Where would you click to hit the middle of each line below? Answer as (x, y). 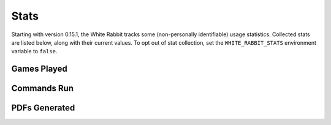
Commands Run (42, 89)
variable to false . (34, 51)
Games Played (39, 69)
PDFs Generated (43, 108)
